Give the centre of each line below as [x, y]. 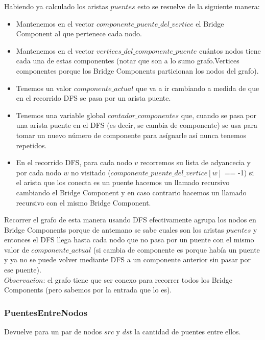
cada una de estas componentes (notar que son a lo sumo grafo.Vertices [128, 61]
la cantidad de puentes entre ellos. [188, 332]
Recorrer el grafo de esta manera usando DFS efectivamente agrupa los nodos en [130, 220]
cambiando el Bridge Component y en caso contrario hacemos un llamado [131, 192]
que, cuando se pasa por [219, 115]
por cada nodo [39, 172]
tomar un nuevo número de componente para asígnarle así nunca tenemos [131, 135]
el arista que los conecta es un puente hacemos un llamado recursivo [123, 182]
